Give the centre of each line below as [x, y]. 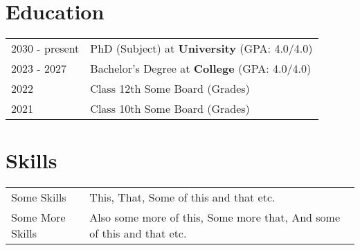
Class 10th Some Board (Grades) [170, 109]
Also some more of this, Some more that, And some [215, 217]
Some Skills [39, 197]
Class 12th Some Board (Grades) [170, 89]
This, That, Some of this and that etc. [182, 197]
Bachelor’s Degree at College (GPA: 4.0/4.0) [201, 69]
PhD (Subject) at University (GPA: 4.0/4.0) [201, 48]
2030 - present [45, 48]
